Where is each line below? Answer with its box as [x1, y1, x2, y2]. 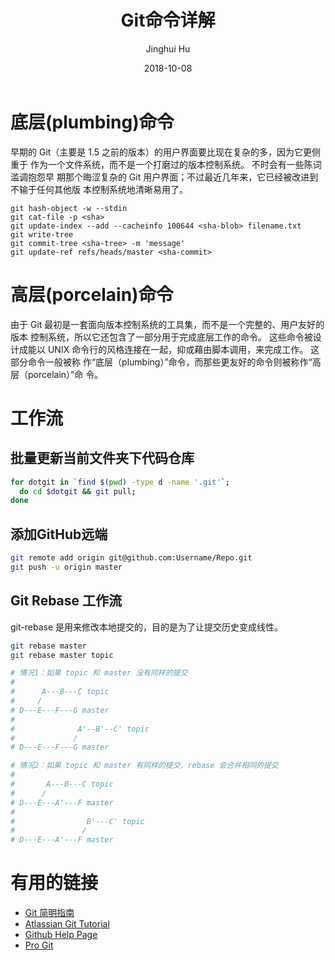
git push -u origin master [10, 562, 123, 572]
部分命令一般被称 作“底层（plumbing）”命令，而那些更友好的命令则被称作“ [10, 356, 313, 368]
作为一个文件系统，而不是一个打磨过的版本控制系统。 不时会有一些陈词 [29, 158, 322, 170]
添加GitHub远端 [10, 526, 108, 543]
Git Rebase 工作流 [10, 592, 123, 610]
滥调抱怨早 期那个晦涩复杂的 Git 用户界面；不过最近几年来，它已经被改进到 [10, 171, 319, 183]
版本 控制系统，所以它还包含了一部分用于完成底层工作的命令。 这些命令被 [10, 331, 313, 343]
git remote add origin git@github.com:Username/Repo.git [10, 553, 253, 563]
